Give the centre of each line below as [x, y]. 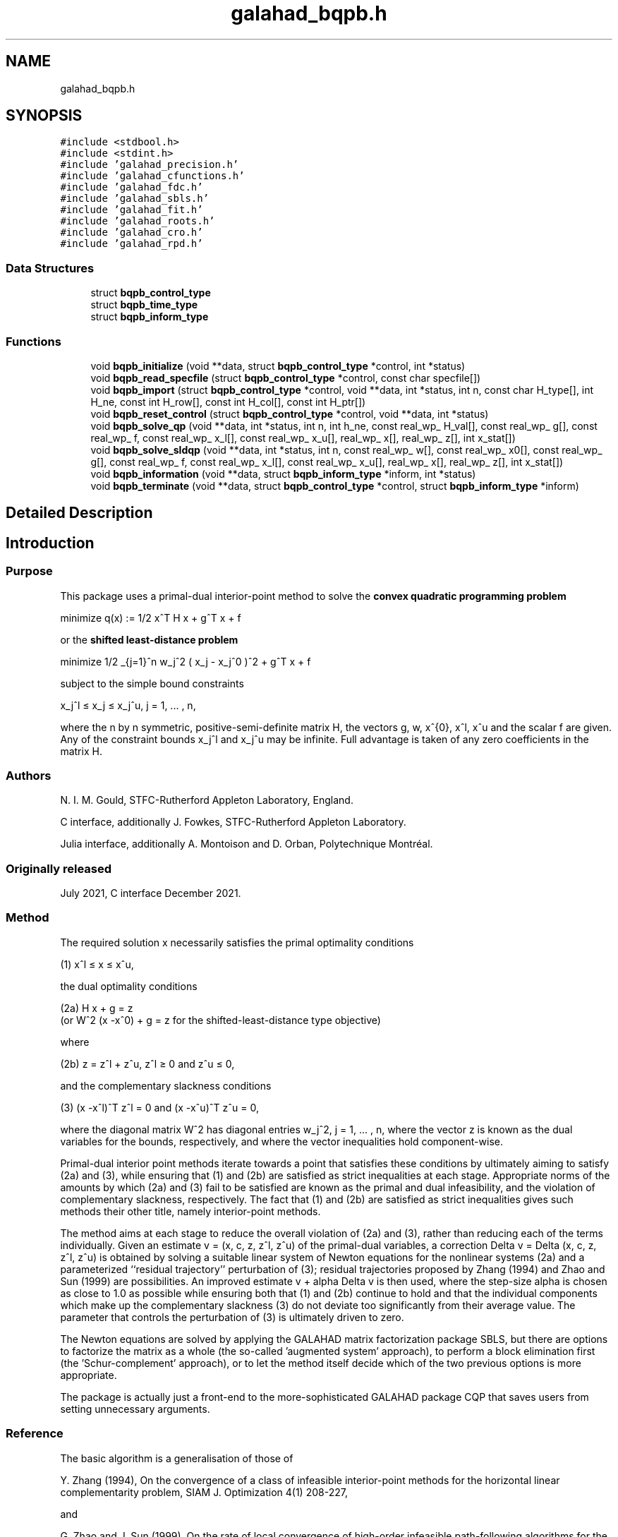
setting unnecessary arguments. [135, 1409]
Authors [29, 775]
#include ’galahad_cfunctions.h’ [152, 176]
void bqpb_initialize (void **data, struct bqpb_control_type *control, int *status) [278, 366]
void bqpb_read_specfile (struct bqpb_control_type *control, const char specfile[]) [286, 378]
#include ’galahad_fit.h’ [132, 210]
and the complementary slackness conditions [166, 1085]
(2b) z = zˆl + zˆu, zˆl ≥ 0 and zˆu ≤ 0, [147, 1063]
